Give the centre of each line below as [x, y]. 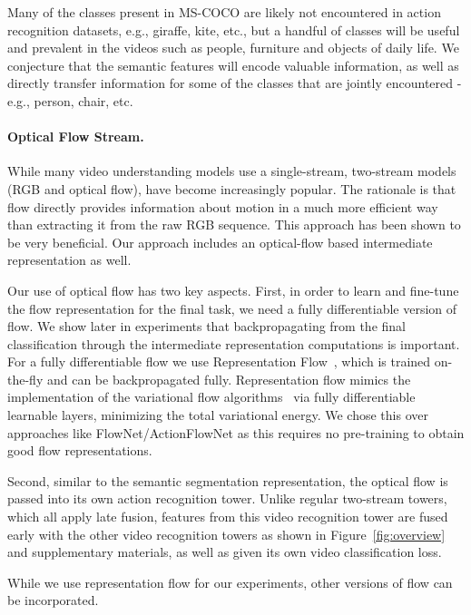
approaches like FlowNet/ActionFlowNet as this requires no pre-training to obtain [236, 432]
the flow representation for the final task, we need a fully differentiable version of [232, 308]
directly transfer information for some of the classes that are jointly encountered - [235, 83]
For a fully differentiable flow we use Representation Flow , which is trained [219, 361]
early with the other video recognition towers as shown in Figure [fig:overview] [226, 534]
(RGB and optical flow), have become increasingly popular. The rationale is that [232, 188]
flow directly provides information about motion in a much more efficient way [223, 206]
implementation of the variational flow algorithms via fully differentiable [211, 397]
